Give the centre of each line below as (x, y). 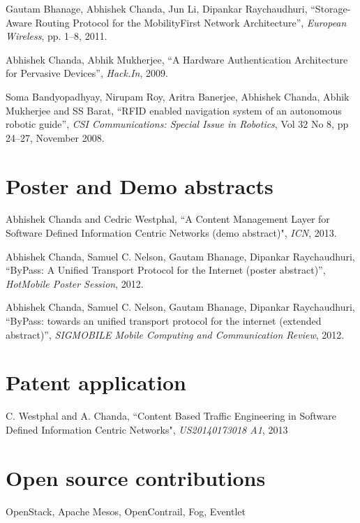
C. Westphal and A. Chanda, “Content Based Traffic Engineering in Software (171, 416)
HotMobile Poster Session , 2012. (75, 283)
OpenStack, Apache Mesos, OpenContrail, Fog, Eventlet (126, 511)
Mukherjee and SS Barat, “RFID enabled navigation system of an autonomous (174, 110)
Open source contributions (136, 477)
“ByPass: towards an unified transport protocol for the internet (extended (164, 321)
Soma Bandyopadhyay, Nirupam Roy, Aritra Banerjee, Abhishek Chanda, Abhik (178, 96)
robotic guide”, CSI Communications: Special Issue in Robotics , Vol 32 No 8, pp (177, 124)
